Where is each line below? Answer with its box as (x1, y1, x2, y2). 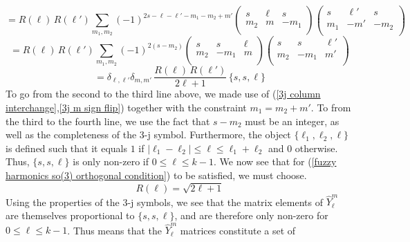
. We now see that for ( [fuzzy (214, 154, 337, 169)
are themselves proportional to (6, 207, 135, 222)
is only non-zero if (73, 154, 149, 169)
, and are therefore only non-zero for (174, 207, 328, 222)
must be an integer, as (245, 113, 339, 128)
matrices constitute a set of (180, 223, 296, 237)
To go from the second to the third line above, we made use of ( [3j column (6, 86, 321, 101)
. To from (310, 100, 351, 114)
